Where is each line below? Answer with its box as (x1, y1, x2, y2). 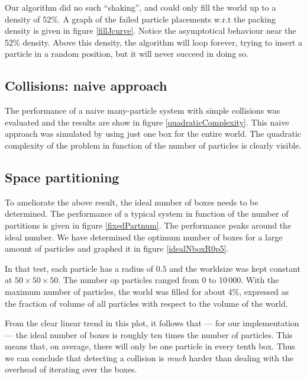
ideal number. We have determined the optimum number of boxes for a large (5, 230, 283, 243)
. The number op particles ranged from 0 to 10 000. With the (58, 274, 279, 286)
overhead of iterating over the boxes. (5, 363, 137, 375)
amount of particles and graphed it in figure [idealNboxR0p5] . (5, 242, 229, 255)
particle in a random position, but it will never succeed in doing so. (5, 47, 249, 60)
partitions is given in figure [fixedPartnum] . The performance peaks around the (5, 219, 292, 231)
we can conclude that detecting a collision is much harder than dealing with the (5, 351, 294, 364)
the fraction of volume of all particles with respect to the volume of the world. (5, 297, 288, 309)
